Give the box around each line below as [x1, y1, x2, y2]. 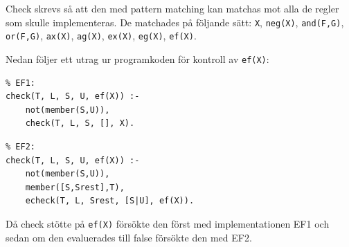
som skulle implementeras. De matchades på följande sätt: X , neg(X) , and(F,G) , [6, 15, 344, 29]
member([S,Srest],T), [25, 182, 125, 192]
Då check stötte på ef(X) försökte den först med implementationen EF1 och [6, 216, 330, 230]
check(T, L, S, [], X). [25, 118, 135, 129]
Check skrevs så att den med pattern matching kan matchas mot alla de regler [6, 1, 339, 15]
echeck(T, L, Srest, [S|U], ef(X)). [25, 196, 195, 206]
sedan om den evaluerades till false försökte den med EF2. [6, 230, 252, 244]
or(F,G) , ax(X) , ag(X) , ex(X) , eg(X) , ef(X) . [6, 28, 197, 43]
